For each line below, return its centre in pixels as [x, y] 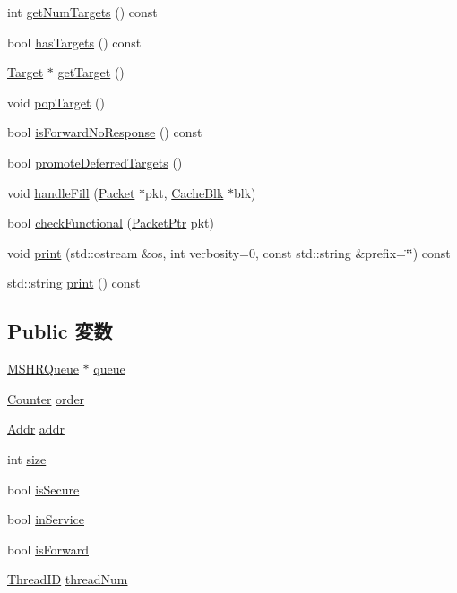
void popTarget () [56, 102]
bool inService [46, 519]
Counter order [46, 398]
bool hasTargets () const [74, 42]
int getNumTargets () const [82, 12]
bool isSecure [43, 489]
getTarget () [91, 72]
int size [27, 458]
